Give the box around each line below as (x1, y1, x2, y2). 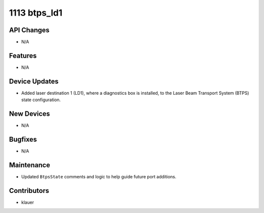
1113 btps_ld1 (9, 7, 63, 18)
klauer (21, 199, 34, 205)
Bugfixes (9, 135, 37, 144)
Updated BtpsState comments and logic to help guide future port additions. (21, 173, 176, 179)
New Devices (9, 110, 50, 118)
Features (9, 51, 37, 60)
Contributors (9, 186, 49, 195)
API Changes (9, 26, 50, 34)
